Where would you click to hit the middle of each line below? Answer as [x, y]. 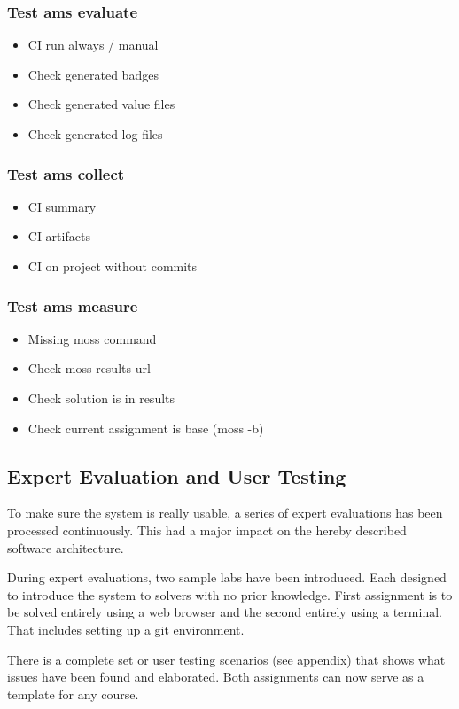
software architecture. [66, 547]
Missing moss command [92, 338]
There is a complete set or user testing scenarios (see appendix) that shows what [226, 659]
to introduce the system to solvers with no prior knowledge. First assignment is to [230, 594]
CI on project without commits [113, 266]
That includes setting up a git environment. [126, 629]
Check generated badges [93, 74]
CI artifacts [59, 236]
